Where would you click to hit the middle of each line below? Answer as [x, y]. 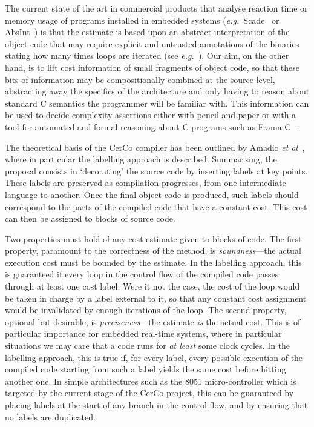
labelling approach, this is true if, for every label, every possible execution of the [154, 357]
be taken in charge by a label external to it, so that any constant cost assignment [156, 298]
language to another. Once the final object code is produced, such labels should [152, 194]
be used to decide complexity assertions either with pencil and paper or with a [151, 115]
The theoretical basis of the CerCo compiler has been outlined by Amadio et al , [155, 147]
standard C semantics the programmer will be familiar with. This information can [157, 103]
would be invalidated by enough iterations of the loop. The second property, [146, 310]
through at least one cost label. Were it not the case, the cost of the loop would [152, 286]
